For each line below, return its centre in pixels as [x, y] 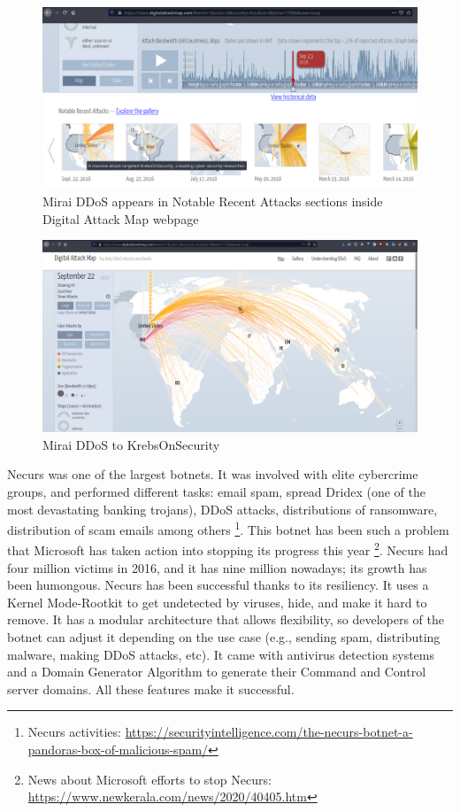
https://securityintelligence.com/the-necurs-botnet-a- [269, 732]
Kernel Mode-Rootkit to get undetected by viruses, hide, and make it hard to [217, 602]
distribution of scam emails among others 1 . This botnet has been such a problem [228, 528]
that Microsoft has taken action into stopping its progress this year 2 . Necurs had [228, 549]
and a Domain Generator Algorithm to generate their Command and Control [217, 672]
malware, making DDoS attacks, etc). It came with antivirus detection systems [221, 654]
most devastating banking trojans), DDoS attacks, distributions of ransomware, [222, 509]
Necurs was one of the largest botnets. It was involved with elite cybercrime [213, 474]
